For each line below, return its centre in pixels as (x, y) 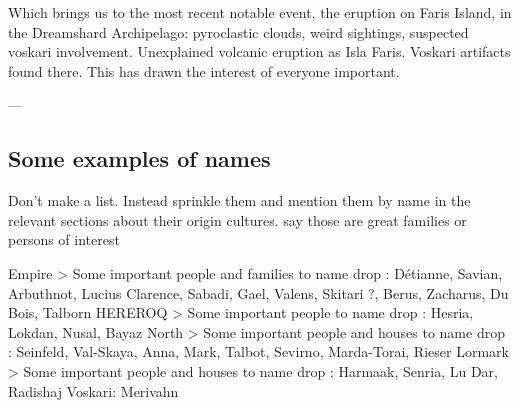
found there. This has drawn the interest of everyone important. (204, 70)
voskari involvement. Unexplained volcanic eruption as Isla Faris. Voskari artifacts (259, 51)
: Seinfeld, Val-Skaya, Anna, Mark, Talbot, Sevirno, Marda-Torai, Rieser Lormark (258, 351)
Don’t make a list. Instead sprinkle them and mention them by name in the (239, 200)
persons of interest (64, 239)
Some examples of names (139, 158)
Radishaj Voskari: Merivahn (93, 390)
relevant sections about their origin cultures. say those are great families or (237, 219)
